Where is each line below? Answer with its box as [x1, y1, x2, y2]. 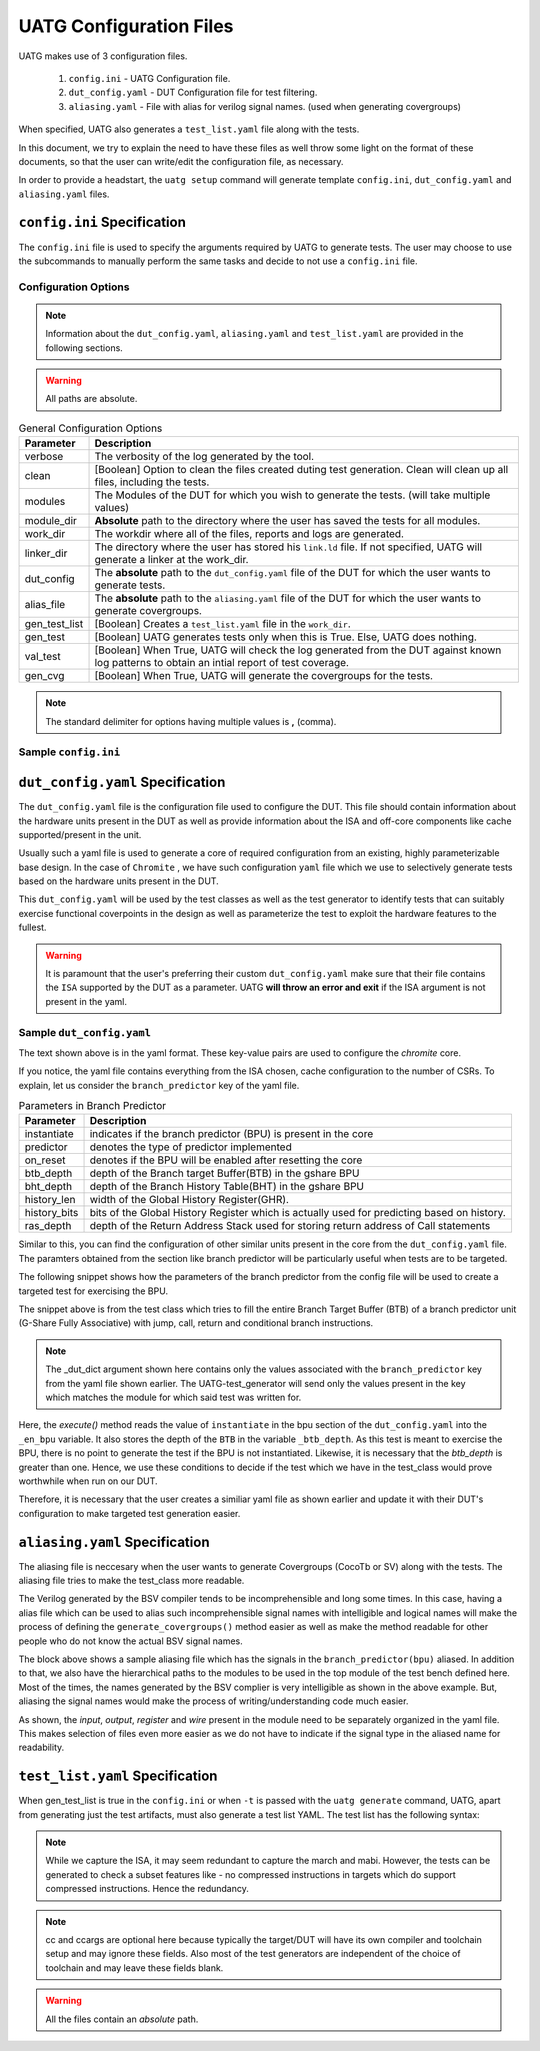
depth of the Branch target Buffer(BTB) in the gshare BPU [89, 1166, 360, 1180]
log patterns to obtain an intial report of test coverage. [94, 656, 350, 670]
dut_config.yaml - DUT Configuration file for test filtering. [68, 86, 318, 99]
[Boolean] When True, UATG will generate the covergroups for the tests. [94, 669, 434, 683]
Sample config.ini [18, 745, 121, 759]
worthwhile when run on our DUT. [18, 1475, 159, 1487]
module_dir [24, 514, 77, 528]
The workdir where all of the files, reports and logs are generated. [94, 527, 405, 541]
